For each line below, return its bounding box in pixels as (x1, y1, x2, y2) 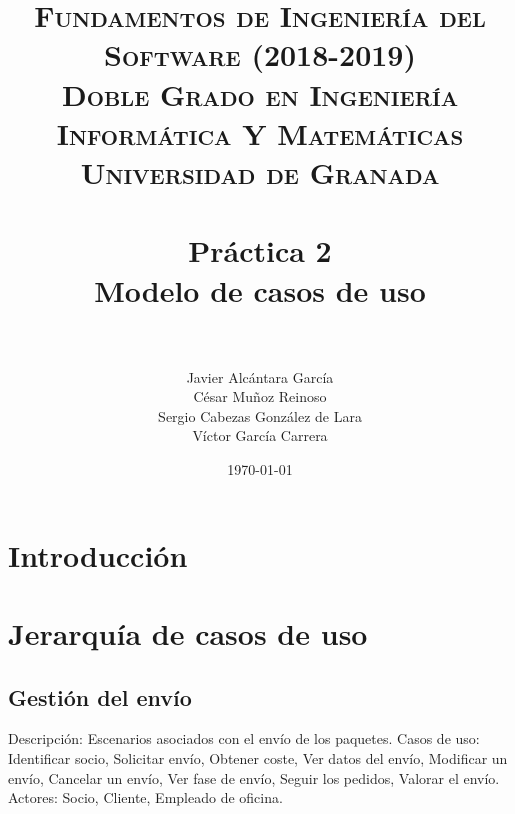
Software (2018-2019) (104, 34, 416, 75)
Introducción (8, 534, 188, 575)
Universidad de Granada (80, 151, 440, 192)
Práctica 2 (188, 230, 332, 271)
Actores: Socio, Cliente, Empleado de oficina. (8, 787, 283, 808)
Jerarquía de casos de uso (8, 612, 368, 653)
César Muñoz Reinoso (193, 386, 327, 407)
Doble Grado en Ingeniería (61, 73, 459, 114)
